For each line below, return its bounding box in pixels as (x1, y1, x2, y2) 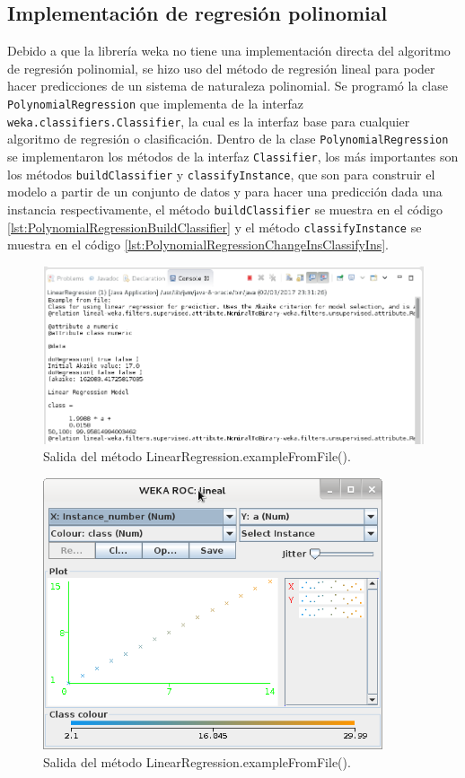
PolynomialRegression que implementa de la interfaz (7, 93, 303, 112)
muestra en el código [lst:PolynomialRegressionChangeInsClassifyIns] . (7, 235, 389, 254)
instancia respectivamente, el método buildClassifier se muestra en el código (7, 199, 443, 218)
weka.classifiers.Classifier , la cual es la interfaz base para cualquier (7, 111, 410, 130)
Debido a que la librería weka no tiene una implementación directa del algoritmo (7, 41, 451, 60)
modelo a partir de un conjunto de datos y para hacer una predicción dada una (7, 182, 443, 201)
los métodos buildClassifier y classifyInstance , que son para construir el (7, 164, 435, 183)
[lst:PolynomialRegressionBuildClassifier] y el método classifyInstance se (7, 217, 422, 236)
